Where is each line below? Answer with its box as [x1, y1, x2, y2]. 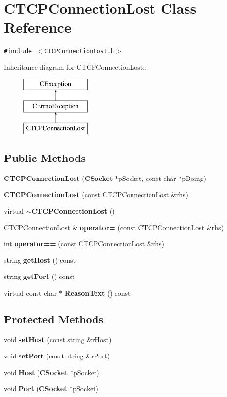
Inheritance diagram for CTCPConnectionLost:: [4, 61, 147, 72]
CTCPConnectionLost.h [44, 48, 114, 55]
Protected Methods [4, 311, 104, 326]
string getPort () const [4, 271, 75, 281]
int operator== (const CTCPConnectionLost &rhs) [4, 238, 164, 249]
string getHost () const [4, 255, 76, 265]
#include [4, 48, 32, 55]
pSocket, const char [118, 173, 176, 183]
